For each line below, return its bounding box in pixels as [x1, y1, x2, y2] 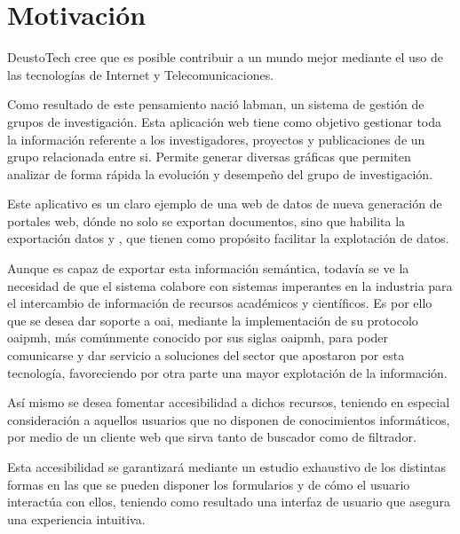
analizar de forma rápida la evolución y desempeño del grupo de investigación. [7, 164, 433, 183]
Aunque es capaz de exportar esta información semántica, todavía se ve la [7, 259, 409, 278]
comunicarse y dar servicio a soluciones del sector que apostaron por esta [7, 346, 405, 365]
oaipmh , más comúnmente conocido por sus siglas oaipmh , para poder [7, 328, 389, 347]
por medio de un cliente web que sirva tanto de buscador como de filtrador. [7, 428, 416, 446]
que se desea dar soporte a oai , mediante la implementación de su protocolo [7, 310, 418, 329]
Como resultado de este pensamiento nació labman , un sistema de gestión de [7, 95, 424, 114]
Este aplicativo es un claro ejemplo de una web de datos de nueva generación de [7, 194, 442, 213]
